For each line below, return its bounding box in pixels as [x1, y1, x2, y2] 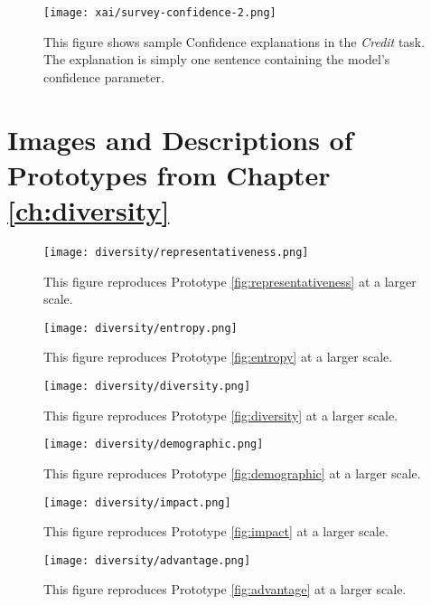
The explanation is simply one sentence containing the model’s [43, 50, 390, 69]
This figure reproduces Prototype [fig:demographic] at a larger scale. [43, 463, 421, 482]
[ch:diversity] [7, 192, 170, 228]
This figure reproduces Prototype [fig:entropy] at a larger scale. [43, 347, 393, 366]
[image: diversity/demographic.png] [43, 438, 264, 451]
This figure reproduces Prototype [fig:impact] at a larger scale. [43, 522, 389, 541]
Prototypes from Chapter [7, 156, 331, 193]
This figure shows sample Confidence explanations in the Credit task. [43, 32, 426, 51]
